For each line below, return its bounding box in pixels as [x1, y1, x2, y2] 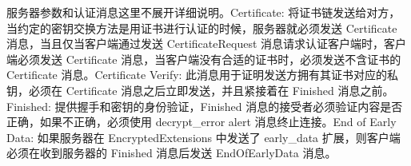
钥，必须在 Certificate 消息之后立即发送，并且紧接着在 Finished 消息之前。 [6, 81, 394, 98]
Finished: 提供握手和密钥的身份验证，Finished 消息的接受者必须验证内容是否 [6, 97, 403, 114]
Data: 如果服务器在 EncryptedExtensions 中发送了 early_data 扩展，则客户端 [6, 128, 401, 145]
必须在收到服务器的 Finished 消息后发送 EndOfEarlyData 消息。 [6, 144, 337, 161]
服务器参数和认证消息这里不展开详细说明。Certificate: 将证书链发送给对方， [6, 4, 401, 20]
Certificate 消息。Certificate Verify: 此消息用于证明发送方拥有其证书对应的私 [6, 66, 399, 83]
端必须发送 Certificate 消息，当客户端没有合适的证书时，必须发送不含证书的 [6, 50, 401, 67]
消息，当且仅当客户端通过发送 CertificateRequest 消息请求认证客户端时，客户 [6, 35, 407, 52]
